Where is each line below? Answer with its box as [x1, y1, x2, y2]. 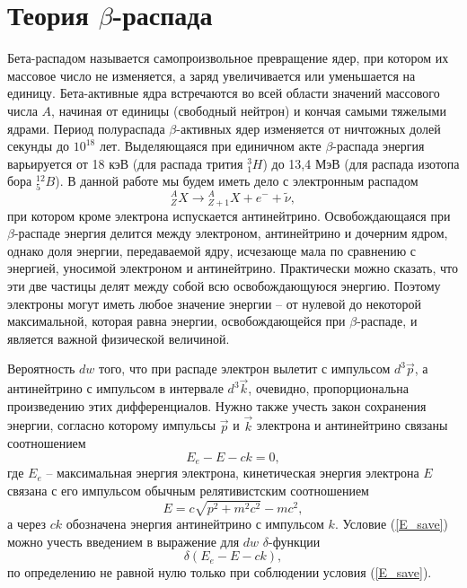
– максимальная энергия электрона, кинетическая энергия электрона [46, 463, 419, 482]
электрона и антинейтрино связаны [256, 416, 448, 434]
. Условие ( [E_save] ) [334, 514, 448, 533]
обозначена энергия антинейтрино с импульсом [66, 514, 324, 533]
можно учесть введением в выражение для [7, 531, 240, 550]
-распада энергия [332, 136, 425, 155]
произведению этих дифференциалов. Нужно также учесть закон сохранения [7, 396, 427, 415]
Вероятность [7, 359, 75, 378]
